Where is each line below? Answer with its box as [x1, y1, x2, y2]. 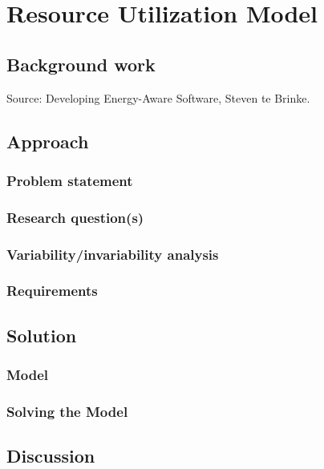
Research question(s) [6, 207, 144, 227]
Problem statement [6, 170, 133, 190]
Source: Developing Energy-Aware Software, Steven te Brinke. [6, 89, 310, 106]
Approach [6, 128, 89, 153]
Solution [6, 322, 77, 347]
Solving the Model [6, 401, 128, 421]
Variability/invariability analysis [6, 244, 219, 264]
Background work [6, 51, 156, 76]
